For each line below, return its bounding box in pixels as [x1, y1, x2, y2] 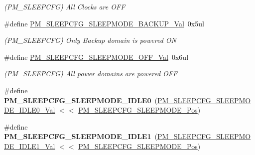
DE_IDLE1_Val [4, 141, 55, 151]
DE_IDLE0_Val [4, 105, 55, 115]
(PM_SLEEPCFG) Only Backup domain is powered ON [4, 35, 176, 45]
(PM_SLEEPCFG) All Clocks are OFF [4, 1, 126, 11]
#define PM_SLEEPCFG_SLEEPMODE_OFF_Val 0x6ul [4, 51, 189, 62]
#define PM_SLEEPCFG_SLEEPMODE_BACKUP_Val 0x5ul [4, 18, 204, 28]
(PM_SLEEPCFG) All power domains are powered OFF [4, 68, 178, 79]
